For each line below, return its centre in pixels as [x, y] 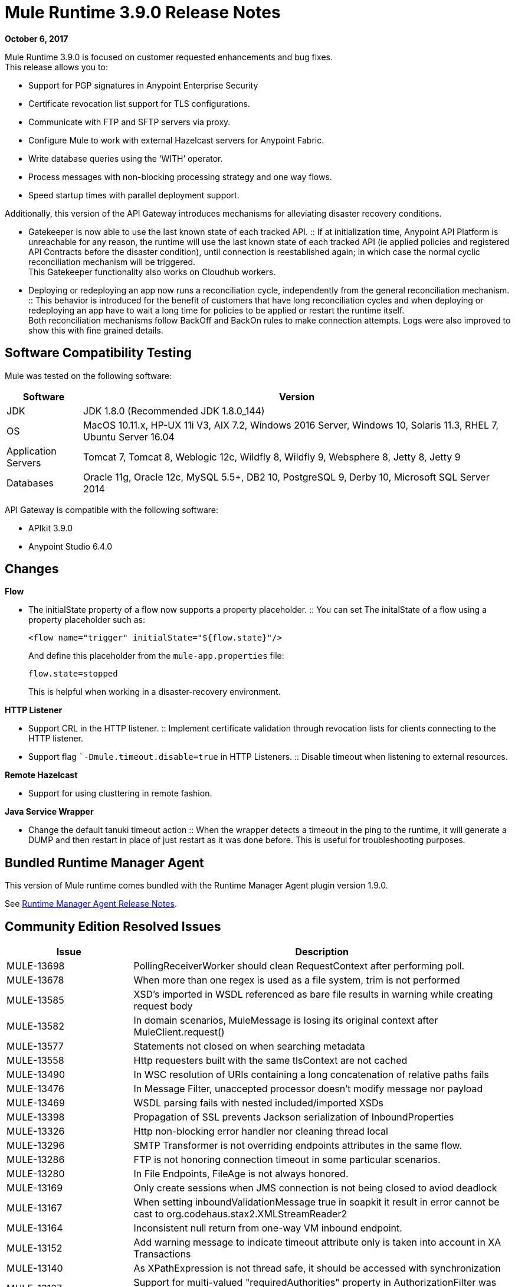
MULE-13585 [35, 1000]
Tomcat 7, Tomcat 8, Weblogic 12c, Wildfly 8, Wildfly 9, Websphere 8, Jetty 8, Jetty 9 [272, 457]
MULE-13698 [36, 966]
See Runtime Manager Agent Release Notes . [91, 904]
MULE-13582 [35, 1026]
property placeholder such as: [87, 620]
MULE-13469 [36, 1103]
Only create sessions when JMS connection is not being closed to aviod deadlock [315, 1188]
